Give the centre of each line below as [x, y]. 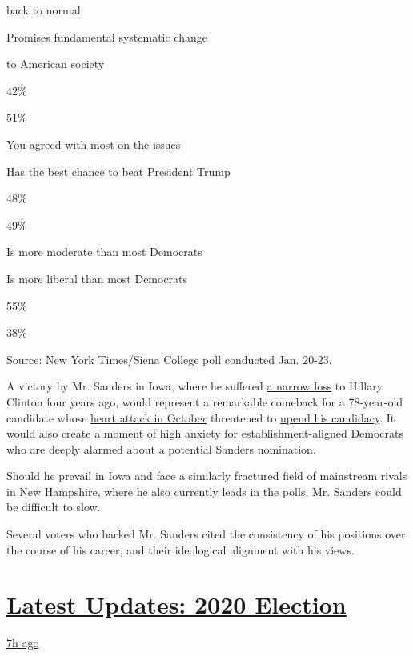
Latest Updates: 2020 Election [176, 604]
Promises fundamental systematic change [107, 36]
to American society [56, 64]
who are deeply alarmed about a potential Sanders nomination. [161, 448]
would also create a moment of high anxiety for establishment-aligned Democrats [205, 433]
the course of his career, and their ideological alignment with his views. [180, 549]
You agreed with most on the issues [94, 144]
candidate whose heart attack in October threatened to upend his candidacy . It [201, 417]
